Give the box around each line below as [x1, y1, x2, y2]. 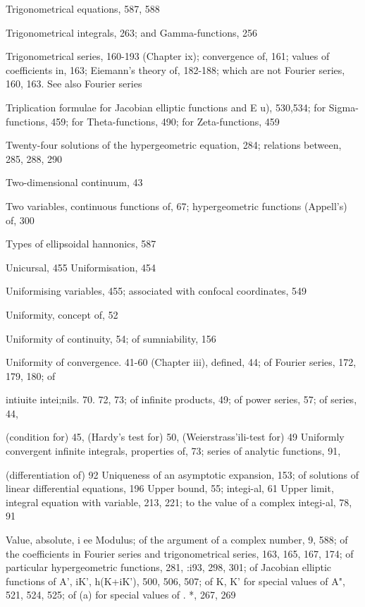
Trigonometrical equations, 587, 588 [6, 1, 160, 16]
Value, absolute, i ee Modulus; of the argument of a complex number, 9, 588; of [6, 532, 348, 547]
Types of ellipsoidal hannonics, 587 [6, 236, 156, 251]
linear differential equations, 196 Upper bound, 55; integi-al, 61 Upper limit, [6, 481, 334, 496]
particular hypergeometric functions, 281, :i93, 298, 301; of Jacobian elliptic [6, 560, 332, 575]
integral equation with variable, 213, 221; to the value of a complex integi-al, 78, [6, 494, 352, 509]
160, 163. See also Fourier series [6, 76, 142, 91]
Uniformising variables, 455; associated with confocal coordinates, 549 [6, 283, 307, 298]
